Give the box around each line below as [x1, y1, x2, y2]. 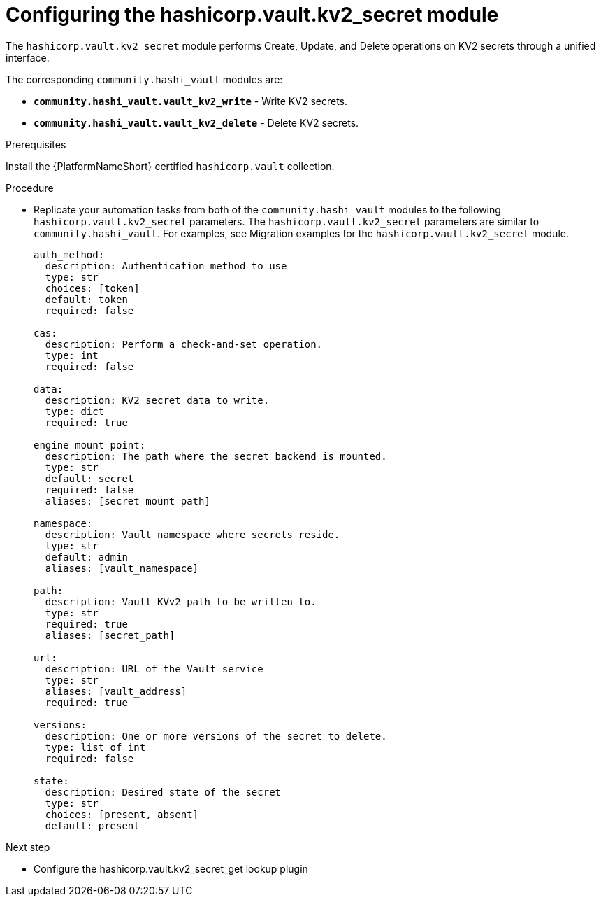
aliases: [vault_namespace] [45, 562, 199, 574]
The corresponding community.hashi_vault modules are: [6, 73, 283, 85]
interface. [6, 51, 50, 64]
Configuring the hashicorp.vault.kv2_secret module [6, 3, 499, 27]
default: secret [45, 472, 134, 484]
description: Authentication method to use [45, 260, 287, 272]
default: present [45, 819, 140, 831]
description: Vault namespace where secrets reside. [45, 528, 340, 540]
